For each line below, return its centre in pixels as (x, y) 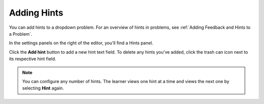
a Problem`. (21, 34)
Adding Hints (36, 13)
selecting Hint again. (43, 88)
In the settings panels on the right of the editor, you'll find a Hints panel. (81, 43)
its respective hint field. (33, 59)
